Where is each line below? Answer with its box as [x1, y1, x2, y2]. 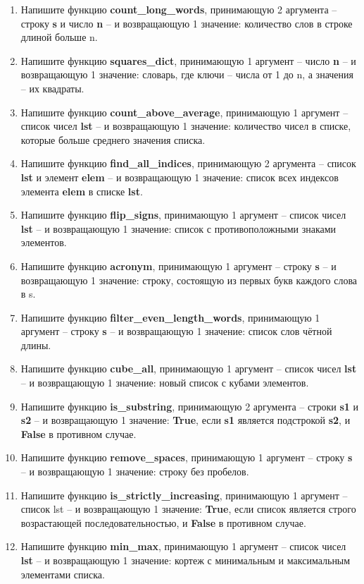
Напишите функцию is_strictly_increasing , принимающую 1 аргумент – [20, 487, 348, 502]
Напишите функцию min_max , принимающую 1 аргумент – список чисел [20, 539, 346, 554]
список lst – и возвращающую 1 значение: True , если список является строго [20, 501, 356, 516]
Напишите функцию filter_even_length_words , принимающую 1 [20, 310, 320, 324]
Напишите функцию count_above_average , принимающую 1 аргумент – [20, 104, 349, 119]
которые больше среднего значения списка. [20, 132, 206, 147]
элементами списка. [20, 566, 105, 581]
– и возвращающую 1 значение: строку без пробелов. [20, 464, 249, 479]
